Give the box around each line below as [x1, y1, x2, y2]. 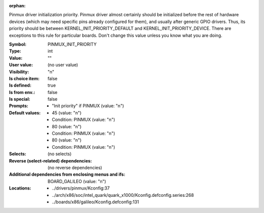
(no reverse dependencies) [47, 165, 102, 170]
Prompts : [9, 103, 29, 109]
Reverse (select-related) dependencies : [9, 158, 92, 164]
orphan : [9, 3, 26, 8]
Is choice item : [9, 75, 40, 81]
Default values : [9, 110, 41, 116]
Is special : [9, 96, 30, 102]
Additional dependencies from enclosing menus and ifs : [9, 171, 126, 177]
